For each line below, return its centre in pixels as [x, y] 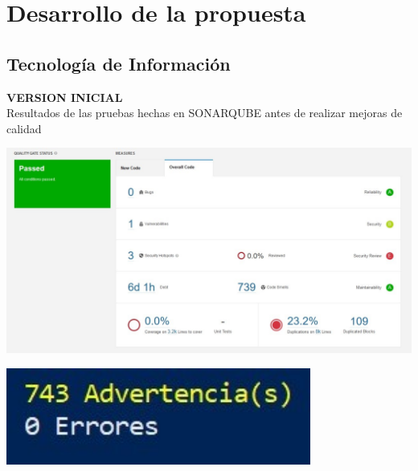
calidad [24, 128]
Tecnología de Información [119, 63]
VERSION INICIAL [65, 97]
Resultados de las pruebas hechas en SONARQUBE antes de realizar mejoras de [205, 113]
